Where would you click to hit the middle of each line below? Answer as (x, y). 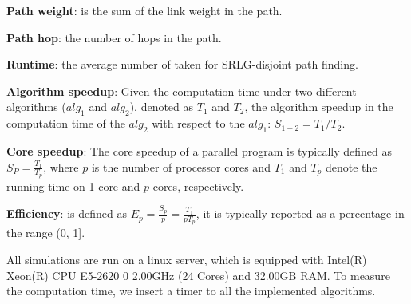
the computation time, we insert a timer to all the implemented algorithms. (191, 291)
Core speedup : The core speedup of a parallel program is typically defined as (199, 150)
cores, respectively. (198, 186)
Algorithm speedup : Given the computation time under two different (182, 91)
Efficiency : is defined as (67, 213)
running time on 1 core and (73, 186)
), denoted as (162, 107)
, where (61, 166)
